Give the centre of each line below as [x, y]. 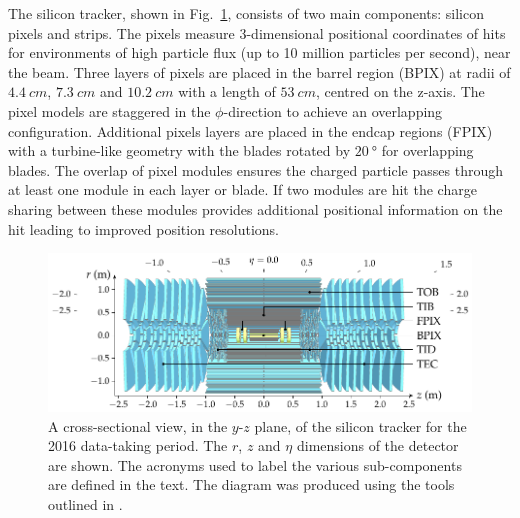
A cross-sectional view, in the [138, 425]
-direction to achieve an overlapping [333, 110]
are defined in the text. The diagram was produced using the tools [251, 484]
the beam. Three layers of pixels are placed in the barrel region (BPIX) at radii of [259, 71]
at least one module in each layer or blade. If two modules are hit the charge [242, 189]
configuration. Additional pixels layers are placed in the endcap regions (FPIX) [250, 130]
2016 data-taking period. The [138, 445]
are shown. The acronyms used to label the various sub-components [255, 464]
